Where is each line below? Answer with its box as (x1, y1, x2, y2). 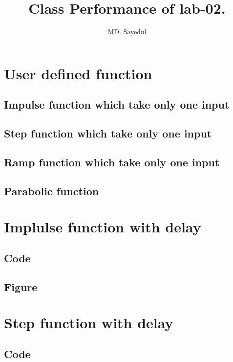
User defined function (4, 63, 152, 83)
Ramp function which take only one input (4, 154, 220, 169)
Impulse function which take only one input (4, 97, 230, 112)
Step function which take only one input (4, 126, 212, 141)
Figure (4, 279, 38, 294)
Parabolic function (4, 183, 99, 198)
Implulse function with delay (4, 217, 201, 237)
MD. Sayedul (107, 26, 147, 37)
